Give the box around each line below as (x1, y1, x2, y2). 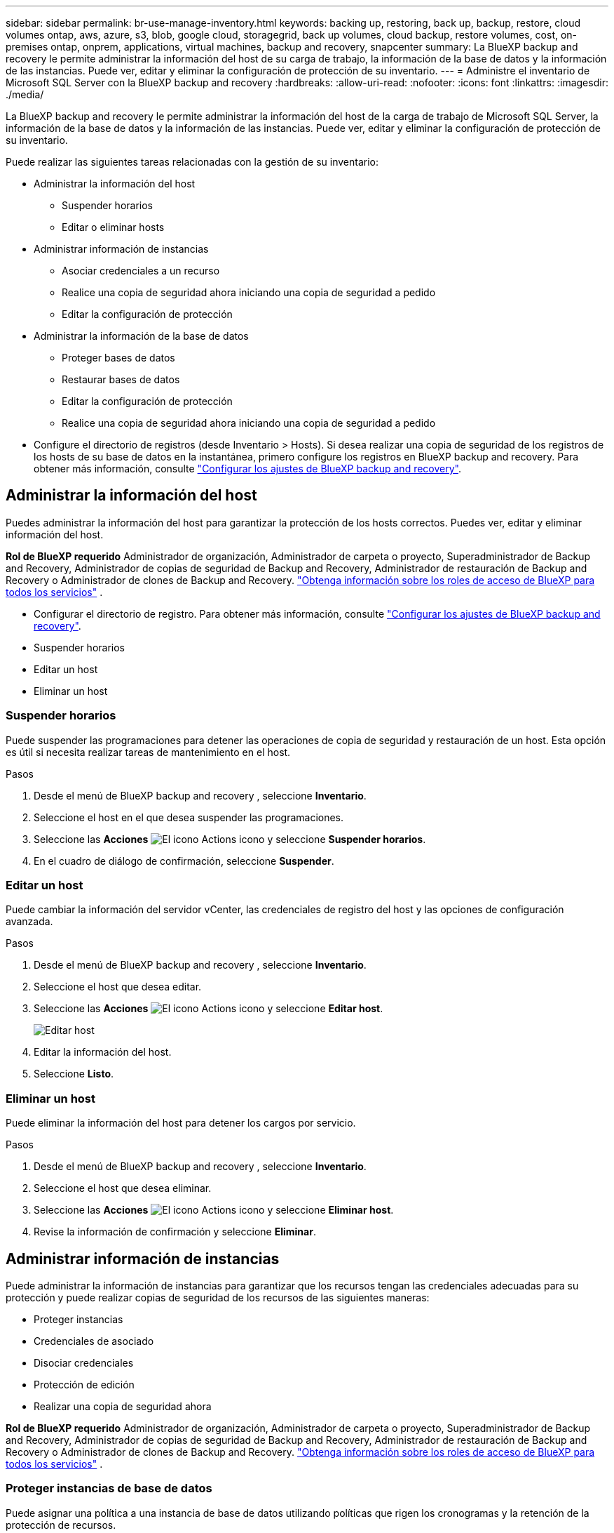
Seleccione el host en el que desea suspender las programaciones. (34, 811, 344, 823)
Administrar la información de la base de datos (34, 330, 249, 342)
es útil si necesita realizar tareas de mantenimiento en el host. (6, 745, 291, 758)
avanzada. (6, 915, 53, 928)
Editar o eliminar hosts (62, 221, 165, 233)
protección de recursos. (6, 1518, 116, 1531)
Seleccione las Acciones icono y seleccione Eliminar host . (34, 1204, 394, 1216)
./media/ (6, 88, 44, 100)
